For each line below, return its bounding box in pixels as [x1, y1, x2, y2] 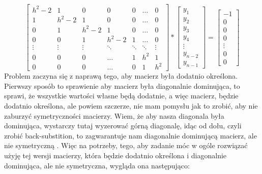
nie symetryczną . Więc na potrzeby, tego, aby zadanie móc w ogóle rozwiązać [4, 140, 248, 151]
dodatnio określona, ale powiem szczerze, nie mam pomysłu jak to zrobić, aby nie [4, 100, 258, 111]
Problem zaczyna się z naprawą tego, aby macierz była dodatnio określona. [4, 71, 238, 81]
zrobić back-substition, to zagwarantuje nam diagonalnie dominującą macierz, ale [4, 130, 257, 141]
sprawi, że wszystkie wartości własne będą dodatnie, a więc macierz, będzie [4, 90, 239, 101]
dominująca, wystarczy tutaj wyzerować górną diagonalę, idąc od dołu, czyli [4, 120, 242, 131]
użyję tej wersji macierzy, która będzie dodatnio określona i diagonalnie [4, 150, 227, 160]
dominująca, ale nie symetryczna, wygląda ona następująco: [4, 160, 190, 170]
